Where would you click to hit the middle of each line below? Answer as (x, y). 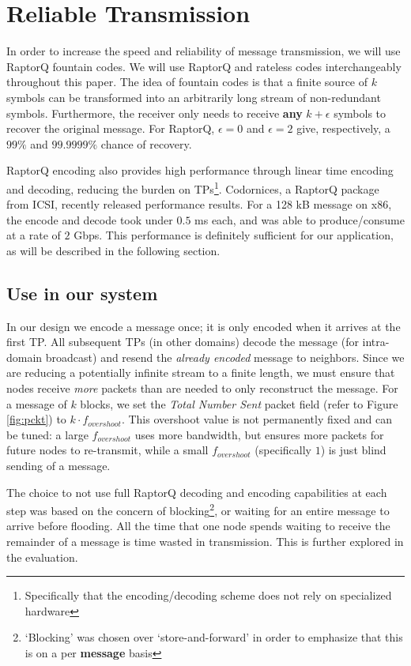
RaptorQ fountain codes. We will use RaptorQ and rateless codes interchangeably (204, 66)
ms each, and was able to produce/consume (300, 219)
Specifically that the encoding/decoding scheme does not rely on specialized (208, 595)
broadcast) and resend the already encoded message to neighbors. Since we (225, 357)
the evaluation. (42, 557)
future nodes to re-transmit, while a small (107, 450)
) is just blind (353, 450)
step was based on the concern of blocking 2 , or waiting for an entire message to (198, 509)
